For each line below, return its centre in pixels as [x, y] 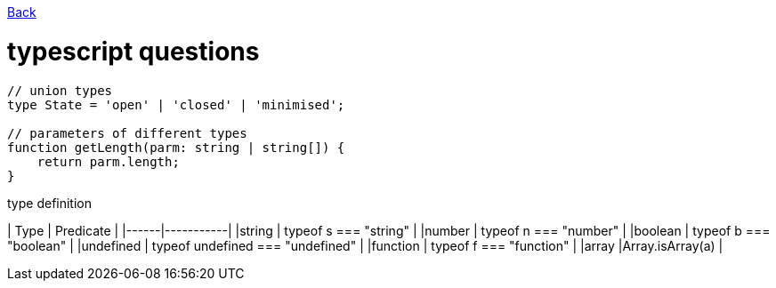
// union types [60, 90]
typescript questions [133, 51]
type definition [49, 203]
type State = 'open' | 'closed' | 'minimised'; [176, 104]
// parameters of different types [127, 133]
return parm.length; [108, 161]
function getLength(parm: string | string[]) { [176, 147]
